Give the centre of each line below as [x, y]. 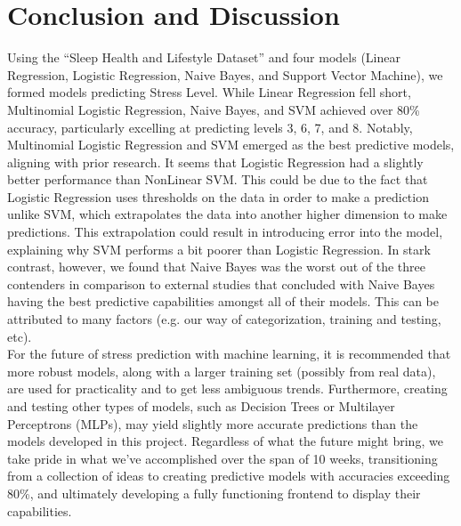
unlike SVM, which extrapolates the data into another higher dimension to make [227, 214]
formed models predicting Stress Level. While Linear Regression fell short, [209, 92]
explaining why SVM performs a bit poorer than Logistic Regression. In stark [219, 249]
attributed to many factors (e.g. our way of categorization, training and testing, [224, 319]
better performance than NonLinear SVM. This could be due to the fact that [218, 179]
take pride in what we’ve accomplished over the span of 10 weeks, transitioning [222, 458]
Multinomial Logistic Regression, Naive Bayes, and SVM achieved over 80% [214, 109]
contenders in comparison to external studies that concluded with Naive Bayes [221, 283]
